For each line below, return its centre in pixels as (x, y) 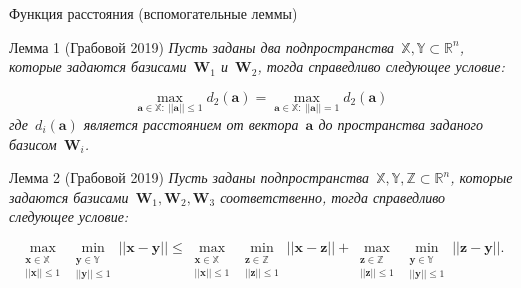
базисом (33, 143)
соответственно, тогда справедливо (333, 196)
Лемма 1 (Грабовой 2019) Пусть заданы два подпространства (202, 46)
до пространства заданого (401, 124)
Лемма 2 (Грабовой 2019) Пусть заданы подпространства (189, 177)
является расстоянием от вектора (191, 124)
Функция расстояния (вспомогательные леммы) (153, 13)
